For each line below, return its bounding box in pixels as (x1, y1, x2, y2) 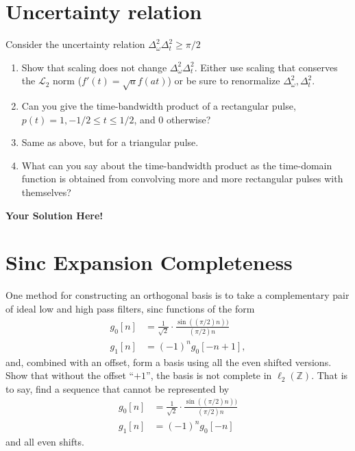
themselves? (21, 185, 71, 199)
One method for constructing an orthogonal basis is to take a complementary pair (5, 288, 350, 302)
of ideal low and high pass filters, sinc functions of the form (5, 301, 255, 315)
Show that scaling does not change (21, 60, 167, 74)
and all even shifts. (5, 435, 84, 449)
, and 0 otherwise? (134, 112, 211, 126)
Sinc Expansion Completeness (5, 248, 293, 276)
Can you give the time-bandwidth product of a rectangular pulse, (21, 99, 296, 113)
